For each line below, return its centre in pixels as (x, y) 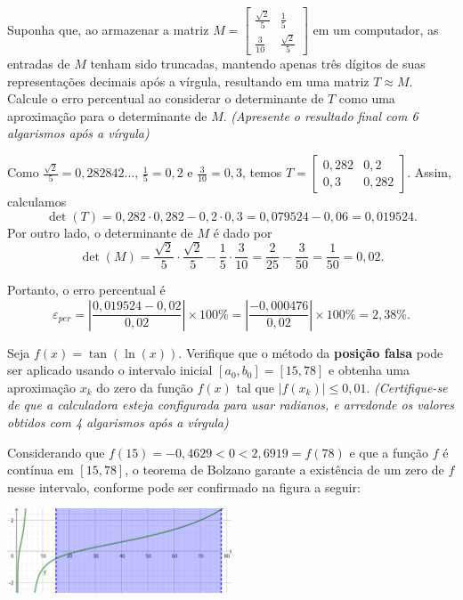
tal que (255, 387)
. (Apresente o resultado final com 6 (321, 115)
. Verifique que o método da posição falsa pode (311, 352)
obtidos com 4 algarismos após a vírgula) (118, 422)
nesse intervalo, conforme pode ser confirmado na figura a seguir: (184, 486)
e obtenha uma (370, 370)
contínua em (41, 470)
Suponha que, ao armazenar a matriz (108, 29)
